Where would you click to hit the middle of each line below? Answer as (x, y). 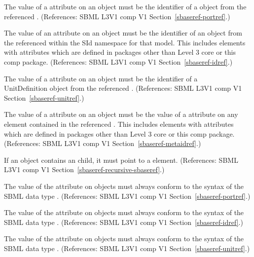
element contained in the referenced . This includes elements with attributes (119, 124)
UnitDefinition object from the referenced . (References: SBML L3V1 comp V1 (123, 88)
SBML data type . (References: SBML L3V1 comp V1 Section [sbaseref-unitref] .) (127, 248)
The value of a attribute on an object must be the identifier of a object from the (125, 6)
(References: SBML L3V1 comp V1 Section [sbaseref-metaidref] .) (103, 143)
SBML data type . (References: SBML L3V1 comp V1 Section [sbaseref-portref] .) (127, 196)
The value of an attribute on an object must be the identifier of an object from (123, 33)
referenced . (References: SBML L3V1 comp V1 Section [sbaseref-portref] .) (117, 16)
